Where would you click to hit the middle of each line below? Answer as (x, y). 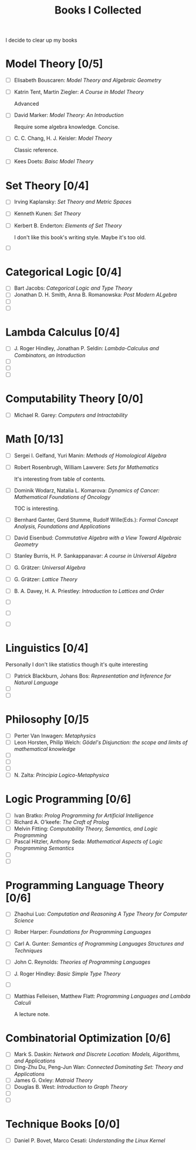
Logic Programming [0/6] (68, 799)
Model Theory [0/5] (54, 64)
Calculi (23, 1003)
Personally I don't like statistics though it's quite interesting (77, 664)
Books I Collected (98, 10)
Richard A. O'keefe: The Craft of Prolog (61, 822)
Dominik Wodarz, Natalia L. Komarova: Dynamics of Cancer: (87, 490)
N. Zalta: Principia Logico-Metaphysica (61, 775)
